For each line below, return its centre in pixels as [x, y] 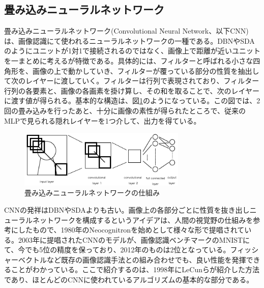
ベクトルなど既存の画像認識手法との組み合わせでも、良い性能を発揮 [132, 259]
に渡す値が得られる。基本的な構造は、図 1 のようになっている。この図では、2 [132, 100]
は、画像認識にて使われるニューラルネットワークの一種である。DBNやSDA [129, 40]
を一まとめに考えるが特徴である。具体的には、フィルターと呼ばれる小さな [129, 60]
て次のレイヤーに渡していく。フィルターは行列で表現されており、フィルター [132, 81]
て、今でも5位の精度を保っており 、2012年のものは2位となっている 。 [117, 250]
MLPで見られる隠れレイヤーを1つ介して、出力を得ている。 [102, 120]
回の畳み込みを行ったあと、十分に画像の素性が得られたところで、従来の [125, 110]
